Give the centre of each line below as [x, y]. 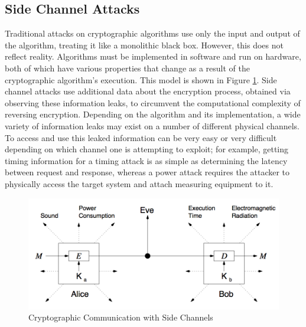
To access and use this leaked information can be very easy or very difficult [141, 137]
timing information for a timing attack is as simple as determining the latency [146, 160]
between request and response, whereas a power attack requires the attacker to [147, 172]
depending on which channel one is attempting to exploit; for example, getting [147, 149]
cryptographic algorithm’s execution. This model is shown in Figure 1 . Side [141, 79]
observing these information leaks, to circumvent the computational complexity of [153, 102]
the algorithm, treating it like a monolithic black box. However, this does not [144, 45]
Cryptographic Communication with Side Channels [121, 317]
